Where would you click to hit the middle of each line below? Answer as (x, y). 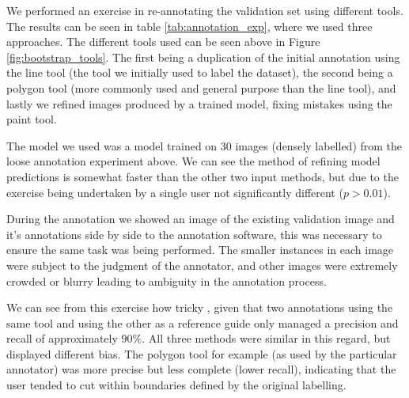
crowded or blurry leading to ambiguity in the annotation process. (167, 280)
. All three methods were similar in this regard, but (266, 338)
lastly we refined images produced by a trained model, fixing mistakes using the (199, 103)
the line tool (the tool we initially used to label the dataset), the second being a (200, 72)
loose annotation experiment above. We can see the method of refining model (193, 161)
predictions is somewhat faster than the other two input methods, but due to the (203, 176)
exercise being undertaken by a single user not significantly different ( (175, 192)
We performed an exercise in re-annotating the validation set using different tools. (205, 10)
